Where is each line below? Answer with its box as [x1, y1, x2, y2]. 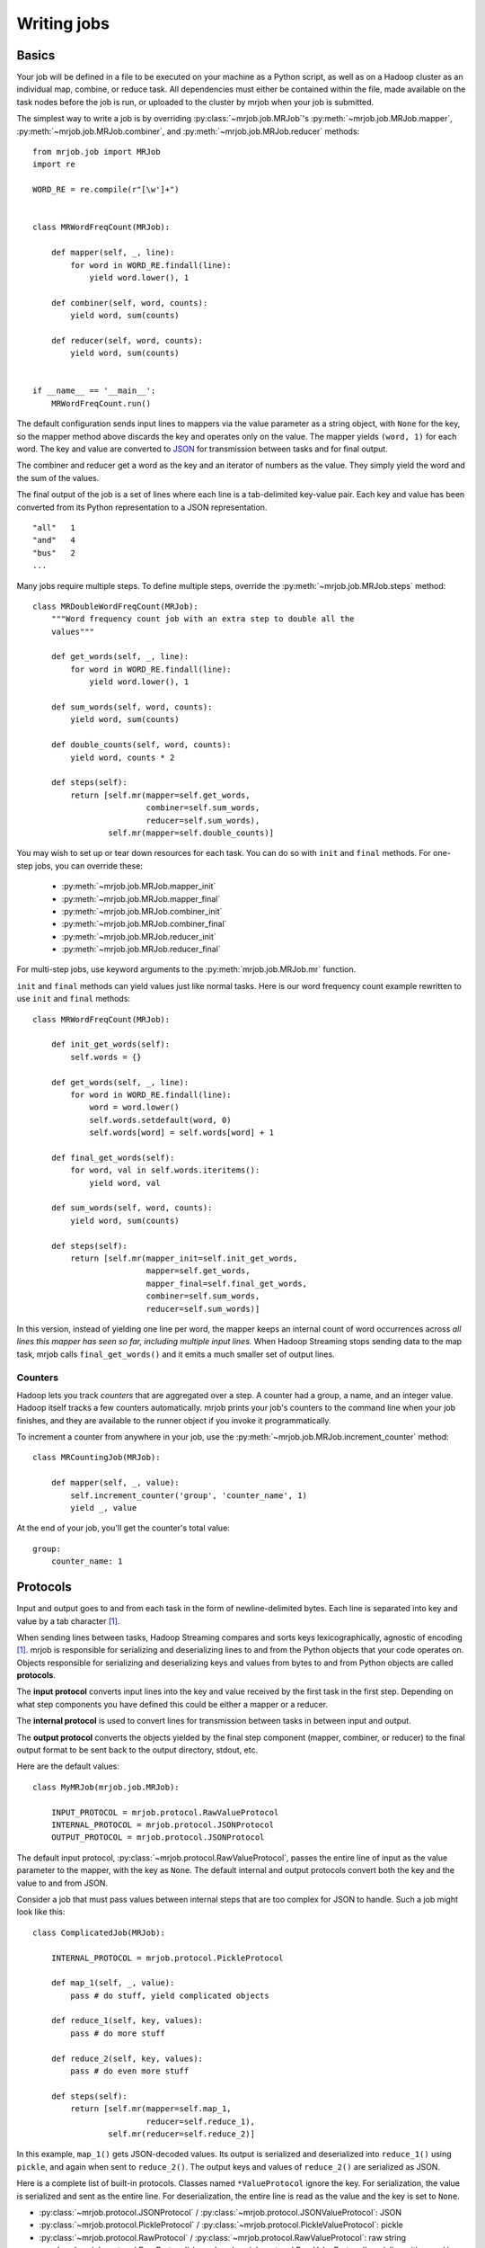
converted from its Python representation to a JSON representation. [16, 502, 268, 513]
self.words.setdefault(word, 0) [89, 1115, 233, 1125]
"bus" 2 [32, 548, 75, 558]
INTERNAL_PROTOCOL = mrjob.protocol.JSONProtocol [50, 1819, 274, 1830]
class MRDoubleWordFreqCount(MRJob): [32, 601, 199, 611]
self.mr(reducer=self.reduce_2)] [108, 2128, 256, 2139]
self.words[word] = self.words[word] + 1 [89, 1128, 274, 1137]
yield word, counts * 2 [70, 752, 175, 763]
